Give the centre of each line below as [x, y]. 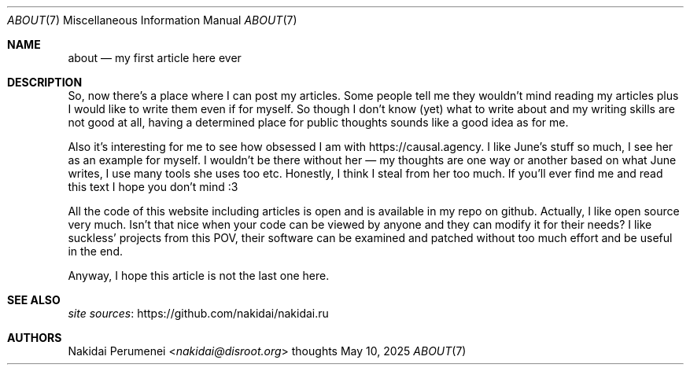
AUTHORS [35, 338]
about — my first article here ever [155, 58]
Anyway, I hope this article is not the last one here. [199, 275]
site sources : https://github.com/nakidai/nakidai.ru [198, 313]
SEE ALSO [34, 300]
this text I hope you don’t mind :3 [153, 187]
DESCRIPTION [45, 82]
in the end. [95, 251]
